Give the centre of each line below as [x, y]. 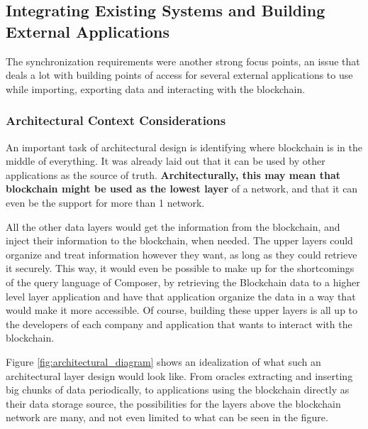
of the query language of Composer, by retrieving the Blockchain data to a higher [183, 282]
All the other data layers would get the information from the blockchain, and [173, 226]
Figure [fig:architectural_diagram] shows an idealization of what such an [163, 361]
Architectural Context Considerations [116, 120]
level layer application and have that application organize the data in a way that [181, 296]
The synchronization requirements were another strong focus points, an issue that [183, 61]
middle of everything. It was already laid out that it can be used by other [166, 161]
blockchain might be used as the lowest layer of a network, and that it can [182, 189]
